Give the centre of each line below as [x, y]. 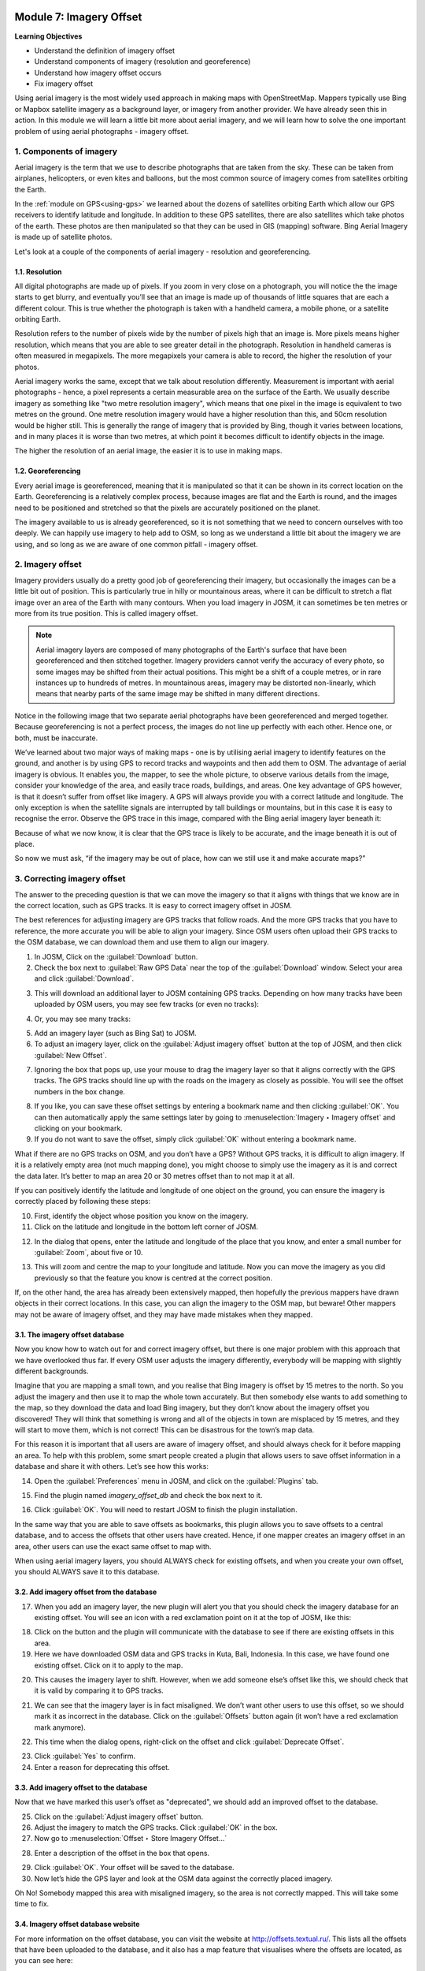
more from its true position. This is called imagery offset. [106, 613]
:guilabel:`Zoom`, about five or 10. [89, 1252]
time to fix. [32, 1904]
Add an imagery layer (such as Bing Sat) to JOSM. [115, 1033]
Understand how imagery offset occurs [98, 73]
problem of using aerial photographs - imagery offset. [102, 131]
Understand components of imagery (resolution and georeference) [142, 61]
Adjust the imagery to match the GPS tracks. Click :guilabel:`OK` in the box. [156, 1827]
